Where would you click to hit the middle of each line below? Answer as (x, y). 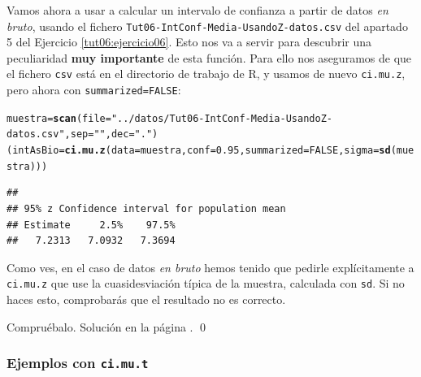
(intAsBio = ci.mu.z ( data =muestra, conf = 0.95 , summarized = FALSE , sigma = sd (199, 151)
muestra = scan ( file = (59, 118)
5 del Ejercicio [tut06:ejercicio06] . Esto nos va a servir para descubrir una (189, 42)
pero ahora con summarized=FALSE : (94, 90)
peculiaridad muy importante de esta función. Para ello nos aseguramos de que (209, 57)
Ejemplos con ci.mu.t (78, 363)
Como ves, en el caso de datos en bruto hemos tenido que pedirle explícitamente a (210, 267)
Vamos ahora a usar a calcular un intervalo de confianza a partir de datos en (197, 10)
